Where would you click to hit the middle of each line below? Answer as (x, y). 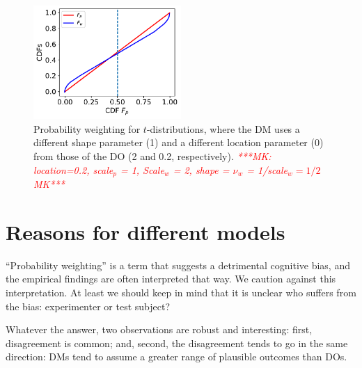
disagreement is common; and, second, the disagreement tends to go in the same (177, 343)
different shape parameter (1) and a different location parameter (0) (179, 142)
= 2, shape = (201, 169)
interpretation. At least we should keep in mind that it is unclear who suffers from (181, 292)
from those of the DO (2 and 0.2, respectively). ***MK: (152, 155)
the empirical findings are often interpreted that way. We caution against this (171, 279)
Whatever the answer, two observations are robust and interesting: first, (159, 329)
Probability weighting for (87, 128)
